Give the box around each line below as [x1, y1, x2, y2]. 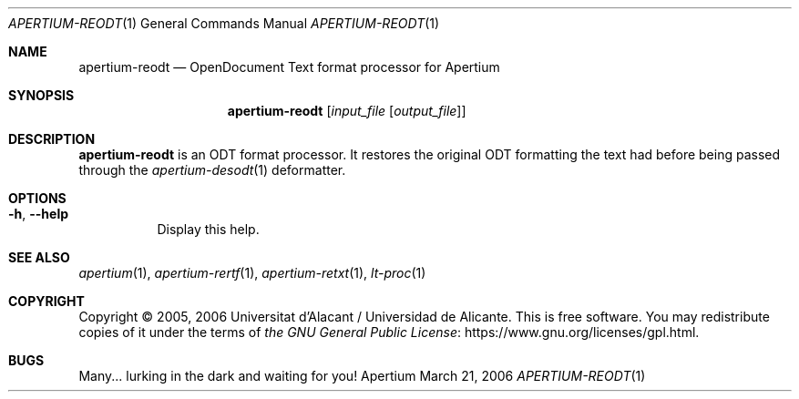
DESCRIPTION [8, 131, 96, 147]
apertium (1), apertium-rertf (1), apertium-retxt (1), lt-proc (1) [78, 265, 426, 281]
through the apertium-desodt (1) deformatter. [78, 162, 346, 178]
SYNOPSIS [8, 87, 75, 103]
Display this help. [157, 221, 260, 237]
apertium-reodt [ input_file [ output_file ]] [227, 103, 466, 118]
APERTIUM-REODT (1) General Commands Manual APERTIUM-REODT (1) [8, 15, 440, 31]
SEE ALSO [8, 250, 70, 265]
